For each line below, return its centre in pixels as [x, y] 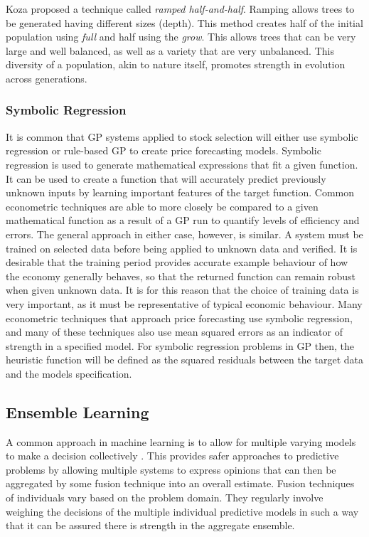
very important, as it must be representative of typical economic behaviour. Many [184, 303]
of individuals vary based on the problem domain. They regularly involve [165, 498]
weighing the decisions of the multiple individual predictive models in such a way [182, 511]
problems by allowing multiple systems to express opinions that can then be [171, 469]
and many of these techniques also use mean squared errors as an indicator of [174, 332]
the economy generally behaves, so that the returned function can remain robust [181, 276]
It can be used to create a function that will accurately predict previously [166, 178]
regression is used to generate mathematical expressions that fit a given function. [182, 164]
